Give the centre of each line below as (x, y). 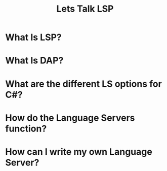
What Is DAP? (34, 61)
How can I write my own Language (79, 151)
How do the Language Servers (70, 118)
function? (26, 129)
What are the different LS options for (83, 84)
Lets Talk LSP (85, 9)
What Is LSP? (33, 37)
